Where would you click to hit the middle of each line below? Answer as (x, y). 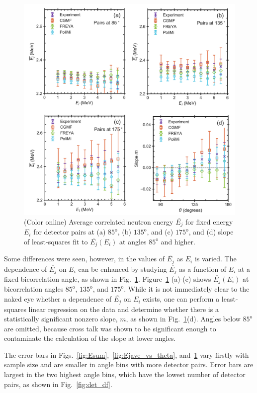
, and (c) (160, 232)
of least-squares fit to (56, 241)
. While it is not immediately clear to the (187, 289)
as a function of (203, 269)
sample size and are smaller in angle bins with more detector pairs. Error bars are (129, 364)
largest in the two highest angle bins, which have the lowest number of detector (125, 374)
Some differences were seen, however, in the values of (85, 259)
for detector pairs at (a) (70, 232)
